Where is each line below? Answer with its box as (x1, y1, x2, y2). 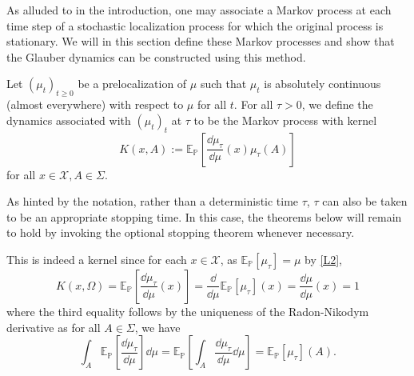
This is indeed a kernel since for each (6, 250, 187, 267)
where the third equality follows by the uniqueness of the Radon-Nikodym (6, 302, 369, 319)
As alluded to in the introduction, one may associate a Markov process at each (6, 2, 392, 18)
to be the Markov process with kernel (193, 111, 377, 128)
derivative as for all (6, 318, 101, 335)
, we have (134, 318, 181, 335)
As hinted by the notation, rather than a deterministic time (6, 193, 299, 210)
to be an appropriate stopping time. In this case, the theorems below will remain (6, 208, 402, 225)
